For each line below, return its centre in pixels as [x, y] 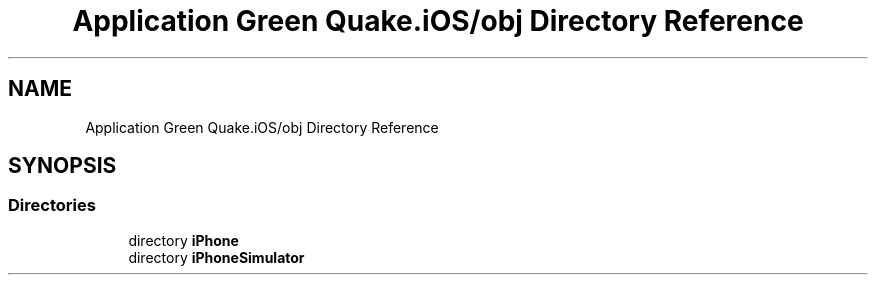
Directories [52, 205]
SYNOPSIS [62, 166]
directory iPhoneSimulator [216, 257]
